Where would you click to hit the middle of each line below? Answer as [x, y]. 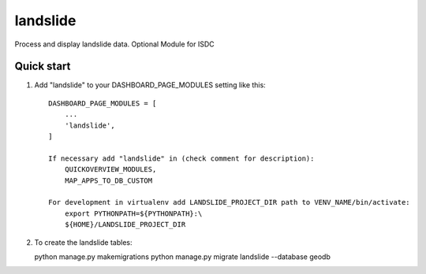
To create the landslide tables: [83, 242]
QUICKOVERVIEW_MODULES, [110, 170]
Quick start [43, 67]
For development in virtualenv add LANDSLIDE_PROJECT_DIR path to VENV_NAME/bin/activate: [229, 202]
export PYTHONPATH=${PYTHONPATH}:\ [133, 213]
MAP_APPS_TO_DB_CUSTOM [108, 180]
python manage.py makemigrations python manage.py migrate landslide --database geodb [182, 257]
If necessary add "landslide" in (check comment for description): [181, 158]
